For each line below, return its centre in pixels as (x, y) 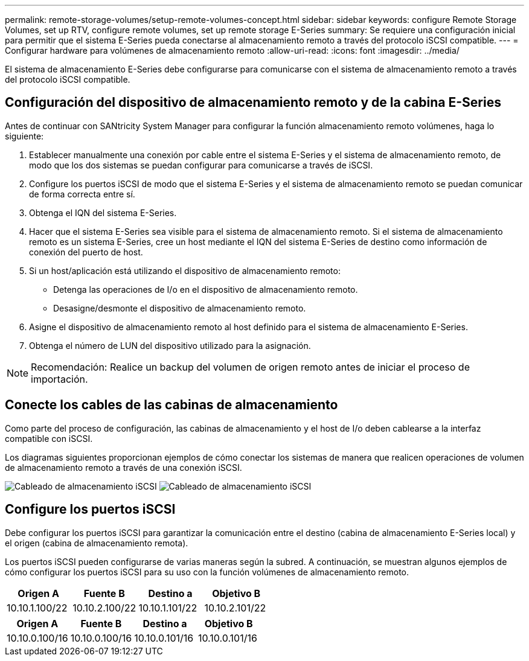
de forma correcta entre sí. (82, 194)
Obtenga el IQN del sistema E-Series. (103, 212)
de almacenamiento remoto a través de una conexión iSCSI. (123, 467)
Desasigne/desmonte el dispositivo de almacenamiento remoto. (180, 308)
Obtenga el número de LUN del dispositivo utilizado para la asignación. (170, 345)
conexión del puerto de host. (86, 252)
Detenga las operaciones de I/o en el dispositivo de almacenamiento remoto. (206, 289)
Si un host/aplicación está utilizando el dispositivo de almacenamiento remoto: (185, 270)
